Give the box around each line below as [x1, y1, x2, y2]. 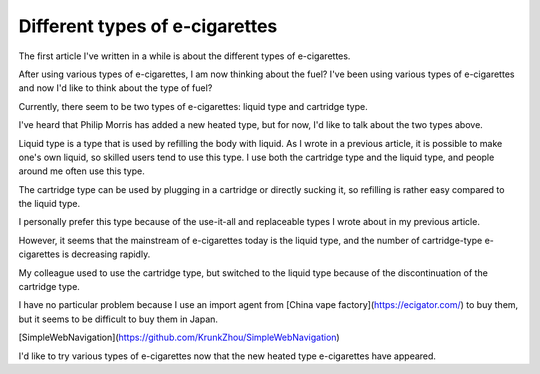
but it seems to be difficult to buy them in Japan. [18, 313, 219, 325]
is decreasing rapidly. [61, 248, 151, 260]
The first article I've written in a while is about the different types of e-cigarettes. [18, 50, 351, 62]
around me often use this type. [18, 165, 145, 177]
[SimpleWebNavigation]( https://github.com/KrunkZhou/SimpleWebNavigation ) [18, 331, 340, 344]
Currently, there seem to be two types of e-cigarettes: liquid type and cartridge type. [18, 100, 369, 112]
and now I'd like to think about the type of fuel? [18, 82, 213, 94]
